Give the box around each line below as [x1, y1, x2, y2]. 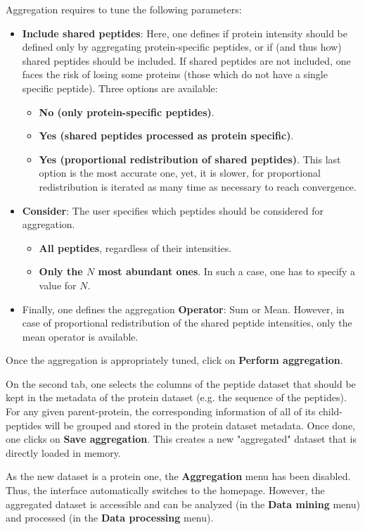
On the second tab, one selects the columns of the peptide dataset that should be [6, 376, 356, 391]
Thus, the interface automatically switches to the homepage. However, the [6, 483, 325, 498]
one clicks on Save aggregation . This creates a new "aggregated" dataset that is [6, 431, 357, 446]
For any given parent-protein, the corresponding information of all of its [6, 404, 316, 419]
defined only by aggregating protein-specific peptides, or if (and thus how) [22, 39, 342, 54]
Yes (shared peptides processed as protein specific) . [39, 128, 294, 143]
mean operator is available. [22, 329, 139, 343]
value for [39, 277, 77, 292]
